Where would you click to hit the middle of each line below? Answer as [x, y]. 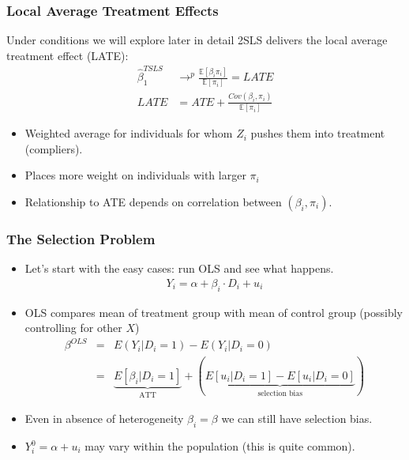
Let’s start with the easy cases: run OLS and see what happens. [179, 268]
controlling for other [73, 328]
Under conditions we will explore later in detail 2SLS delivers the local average [197, 40]
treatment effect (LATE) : [68, 55]
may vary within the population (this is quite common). [220, 446]
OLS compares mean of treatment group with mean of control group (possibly [214, 312]
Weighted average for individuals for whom [129, 133]
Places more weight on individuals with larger [135, 175]
